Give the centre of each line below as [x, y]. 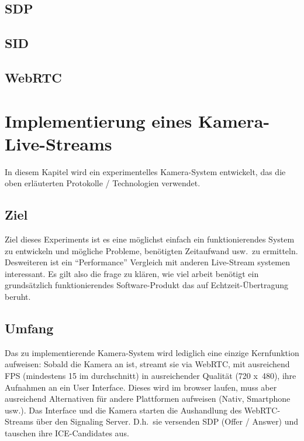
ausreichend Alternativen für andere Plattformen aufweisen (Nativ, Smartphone [148, 399]
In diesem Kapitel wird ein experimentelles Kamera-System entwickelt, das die [145, 171]
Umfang [29, 328]
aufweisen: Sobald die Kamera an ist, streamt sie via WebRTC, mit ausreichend [147, 364]
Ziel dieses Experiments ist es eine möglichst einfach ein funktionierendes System [150, 239]
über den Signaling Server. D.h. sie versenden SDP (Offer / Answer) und [167, 421]
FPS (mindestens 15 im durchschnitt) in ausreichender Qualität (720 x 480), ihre [151, 375]
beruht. [18, 297]
